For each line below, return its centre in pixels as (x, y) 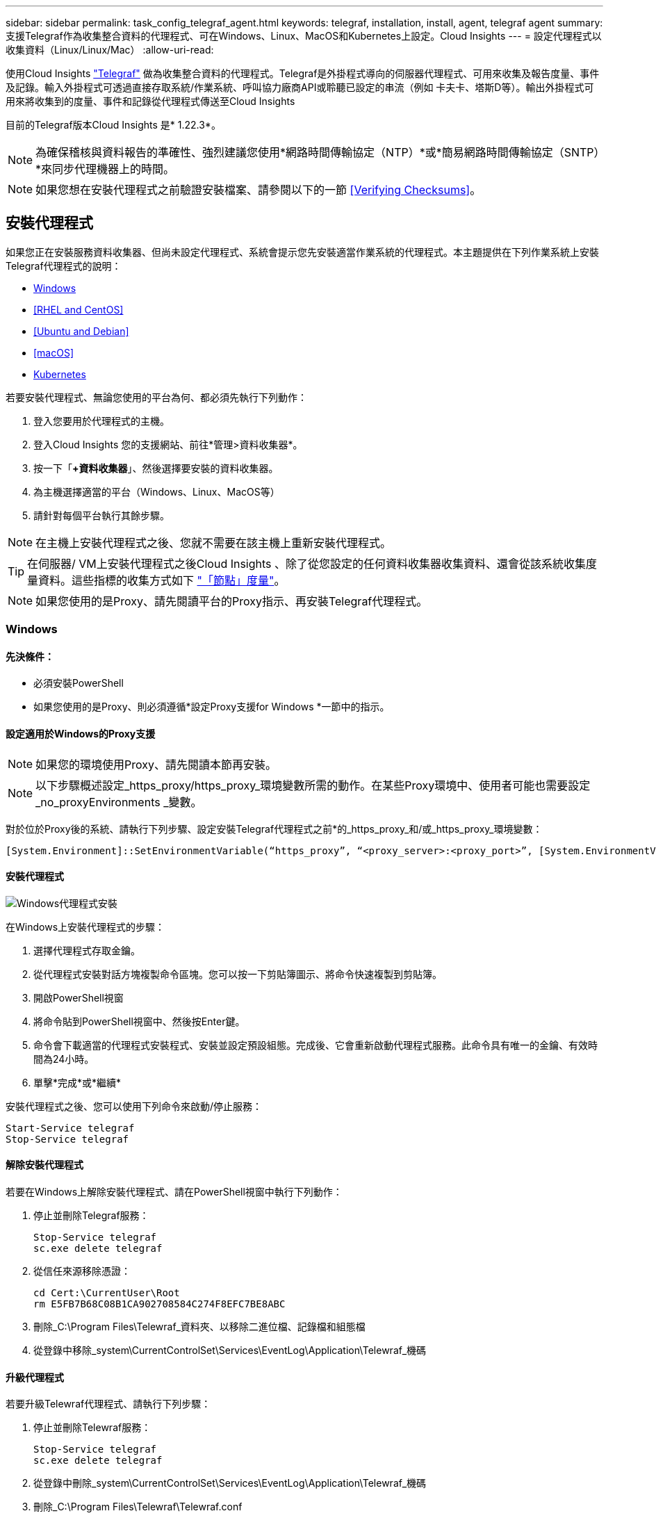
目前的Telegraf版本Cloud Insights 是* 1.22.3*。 (113, 125)
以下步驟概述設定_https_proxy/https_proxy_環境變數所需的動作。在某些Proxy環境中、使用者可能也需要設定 (313, 785)
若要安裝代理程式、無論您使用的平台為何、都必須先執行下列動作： (156, 397)
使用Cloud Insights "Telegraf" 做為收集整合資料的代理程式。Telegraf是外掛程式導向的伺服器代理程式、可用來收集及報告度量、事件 (303, 73)
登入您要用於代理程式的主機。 (101, 421)
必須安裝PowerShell (79, 683)
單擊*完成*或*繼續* (77, 1082)
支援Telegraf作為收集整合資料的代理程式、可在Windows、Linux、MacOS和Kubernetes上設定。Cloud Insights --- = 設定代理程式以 (304, 36)
